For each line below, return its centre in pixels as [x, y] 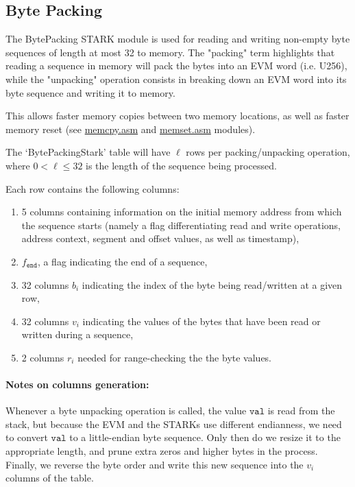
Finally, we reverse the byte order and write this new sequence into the [155, 464]
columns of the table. [50, 478]
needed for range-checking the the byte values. [175, 357]
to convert [27, 437]
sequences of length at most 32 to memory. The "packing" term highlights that [170, 52]
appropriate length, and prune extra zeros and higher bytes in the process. [162, 451]
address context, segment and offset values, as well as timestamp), [160, 238]
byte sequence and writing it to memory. [90, 92]
